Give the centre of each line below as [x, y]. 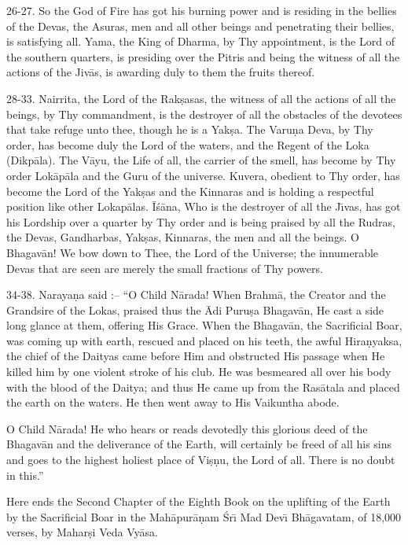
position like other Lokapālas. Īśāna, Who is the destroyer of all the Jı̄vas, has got [204, 206]
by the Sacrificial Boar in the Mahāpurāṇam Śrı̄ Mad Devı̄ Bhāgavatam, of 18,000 [204, 516]
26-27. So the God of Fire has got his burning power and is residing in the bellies [202, 10]
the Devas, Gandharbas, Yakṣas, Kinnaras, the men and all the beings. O [183, 237]
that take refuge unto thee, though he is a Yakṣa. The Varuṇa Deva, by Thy [190, 129]
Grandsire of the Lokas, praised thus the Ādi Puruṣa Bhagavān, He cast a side [195, 309]
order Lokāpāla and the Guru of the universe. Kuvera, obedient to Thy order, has [203, 175]
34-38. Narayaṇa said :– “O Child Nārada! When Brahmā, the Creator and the [196, 295]
